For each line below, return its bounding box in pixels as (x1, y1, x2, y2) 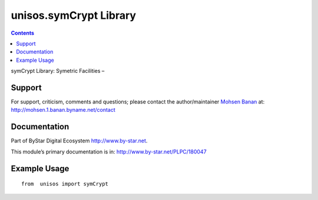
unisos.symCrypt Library (11, 9, 137, 22)
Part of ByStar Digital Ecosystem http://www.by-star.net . (11, 137, 148, 144)
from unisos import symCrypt (21, 181, 109, 188)
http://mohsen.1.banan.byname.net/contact (11, 106, 116, 114)
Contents (11, 29, 35, 36)
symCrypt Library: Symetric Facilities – (11, 68, 105, 75)
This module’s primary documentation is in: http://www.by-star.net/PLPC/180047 (11, 148, 207, 155)
